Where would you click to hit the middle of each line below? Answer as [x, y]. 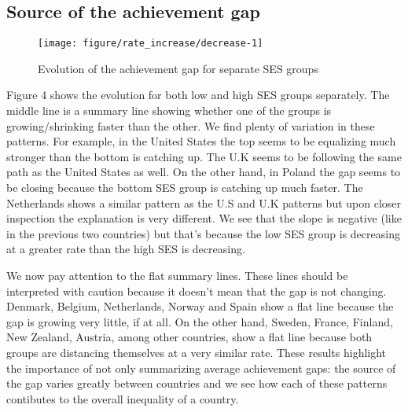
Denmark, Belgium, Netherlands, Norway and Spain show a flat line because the [200, 306]
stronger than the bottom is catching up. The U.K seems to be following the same [204, 156]
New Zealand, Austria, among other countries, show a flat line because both [189, 337]
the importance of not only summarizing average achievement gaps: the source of [201, 368]
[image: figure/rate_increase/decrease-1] [151, 44]
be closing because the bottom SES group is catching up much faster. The [185, 188]
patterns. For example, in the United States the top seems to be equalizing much [201, 141]
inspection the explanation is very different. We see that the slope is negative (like [204, 218]
